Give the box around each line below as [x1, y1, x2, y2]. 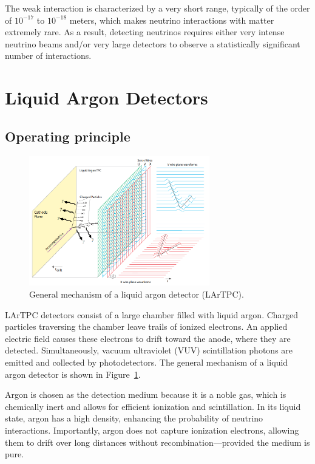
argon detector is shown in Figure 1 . [5, 367, 141, 380]
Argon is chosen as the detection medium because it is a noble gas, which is [5, 388, 286, 401]
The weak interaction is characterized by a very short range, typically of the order [5, 2, 310, 14]
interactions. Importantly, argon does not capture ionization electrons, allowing [5, 423, 299, 436]
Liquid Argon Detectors [5, 85, 208, 110]
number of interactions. [5, 49, 92, 62]
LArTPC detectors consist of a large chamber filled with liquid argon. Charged [5, 308, 299, 321]
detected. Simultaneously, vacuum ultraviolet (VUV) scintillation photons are [5, 344, 293, 357]
